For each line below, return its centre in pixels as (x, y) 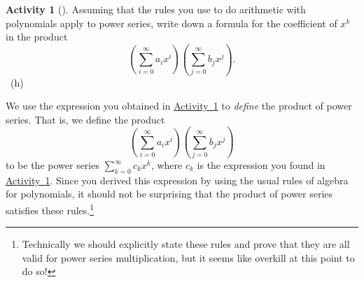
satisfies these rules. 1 (50, 209)
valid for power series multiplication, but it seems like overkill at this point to (188, 257)
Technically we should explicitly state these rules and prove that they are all (186, 244)
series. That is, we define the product (85, 119)
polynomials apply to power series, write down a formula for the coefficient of (171, 23)
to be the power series (52, 165)
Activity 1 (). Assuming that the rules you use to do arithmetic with (156, 9)
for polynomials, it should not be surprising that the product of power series (169, 194)
